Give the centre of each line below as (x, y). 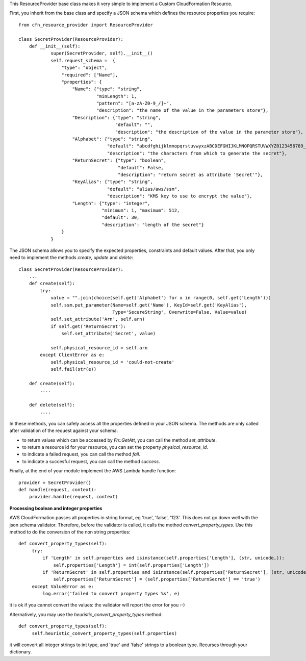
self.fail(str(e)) (74, 369)
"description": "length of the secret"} (153, 225)
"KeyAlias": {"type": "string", (112, 182)
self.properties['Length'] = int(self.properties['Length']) (131, 565)
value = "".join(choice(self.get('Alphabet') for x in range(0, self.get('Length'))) (161, 298)
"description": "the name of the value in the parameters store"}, (182, 110)
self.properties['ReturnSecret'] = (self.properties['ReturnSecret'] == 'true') (157, 579)
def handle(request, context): (58, 490)
